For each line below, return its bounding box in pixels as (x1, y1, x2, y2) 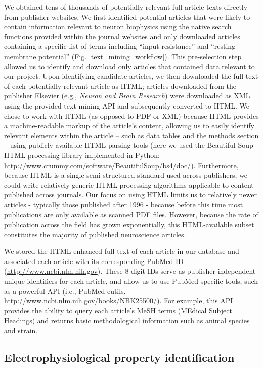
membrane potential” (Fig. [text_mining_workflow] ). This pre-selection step (4, 50, 242, 61)
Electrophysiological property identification (4, 349, 235, 365)
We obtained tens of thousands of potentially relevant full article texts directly (4, 2, 248, 12)
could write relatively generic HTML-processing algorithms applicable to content (4, 179, 254, 190)
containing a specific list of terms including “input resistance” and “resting (4, 41, 236, 51)
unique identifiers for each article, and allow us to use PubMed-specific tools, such (4, 276, 258, 286)
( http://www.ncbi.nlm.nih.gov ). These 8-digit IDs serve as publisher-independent (4, 266, 256, 276)
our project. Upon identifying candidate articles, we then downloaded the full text (4, 71, 258, 81)
